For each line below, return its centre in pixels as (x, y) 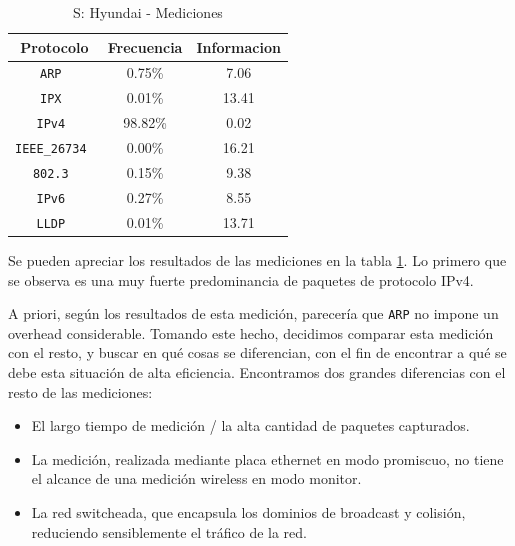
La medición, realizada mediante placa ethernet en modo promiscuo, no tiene (267, 458)
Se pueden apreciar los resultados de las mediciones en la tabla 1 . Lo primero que (257, 260)
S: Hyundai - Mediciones (148, 12)
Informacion (238, 46)
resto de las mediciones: (80, 391)
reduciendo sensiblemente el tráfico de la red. (169, 531)
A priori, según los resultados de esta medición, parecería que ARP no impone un (253, 313)
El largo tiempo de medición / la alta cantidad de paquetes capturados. (250, 425)
